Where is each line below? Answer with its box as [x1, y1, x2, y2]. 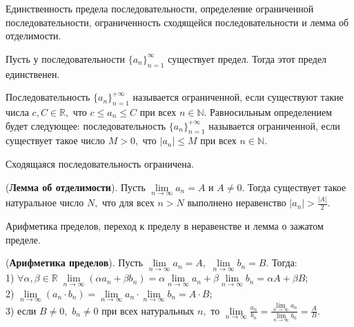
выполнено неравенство [187, 195, 286, 210]
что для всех [102, 195, 155, 210]
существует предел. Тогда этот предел [168, 51, 327, 66]
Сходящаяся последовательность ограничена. [6, 156, 194, 170]
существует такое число [6, 133, 106, 148]
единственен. [6, 66, 60, 81]
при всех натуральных [101, 303, 195, 317]
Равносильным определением [210, 104, 333, 119]
